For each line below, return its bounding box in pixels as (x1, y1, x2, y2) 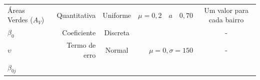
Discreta (104, 27, 129, 37)
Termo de (66, 40, 96, 50)
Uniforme (102, 9, 131, 20)
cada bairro (208, 14, 244, 25)
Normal (105, 45, 128, 55)
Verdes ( (7, 14, 33, 25)
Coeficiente (62, 27, 96, 37)
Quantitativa (56, 9, 96, 20)
